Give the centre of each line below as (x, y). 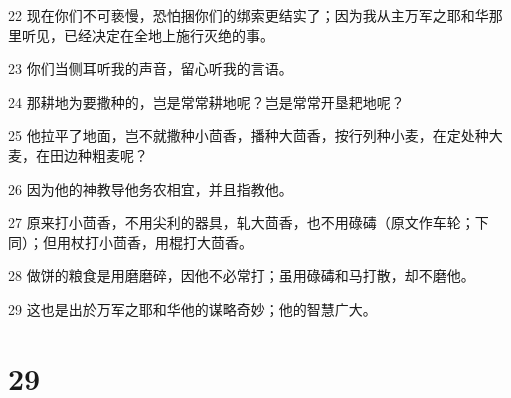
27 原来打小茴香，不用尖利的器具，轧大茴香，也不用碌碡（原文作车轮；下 (248, 222)
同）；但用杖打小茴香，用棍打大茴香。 (130, 241)
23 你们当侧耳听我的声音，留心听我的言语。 (150, 68)
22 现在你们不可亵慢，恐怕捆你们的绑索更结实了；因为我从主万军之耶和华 (248, 15)
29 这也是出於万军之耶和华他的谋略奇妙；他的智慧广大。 (192, 308)
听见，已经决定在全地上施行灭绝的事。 (147, 34)
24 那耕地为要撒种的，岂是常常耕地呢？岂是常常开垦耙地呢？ (206, 101)
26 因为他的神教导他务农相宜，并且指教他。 (150, 188)
